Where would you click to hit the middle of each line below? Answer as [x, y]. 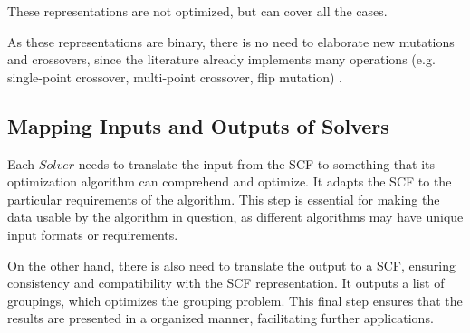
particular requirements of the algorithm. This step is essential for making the [224, 199]
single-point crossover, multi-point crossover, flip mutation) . [175, 76]
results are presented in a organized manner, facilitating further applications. [221, 318]
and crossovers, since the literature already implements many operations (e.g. [221, 59]
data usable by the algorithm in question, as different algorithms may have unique [235, 217]
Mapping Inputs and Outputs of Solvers [198, 125]
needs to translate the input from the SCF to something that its [257, 163]
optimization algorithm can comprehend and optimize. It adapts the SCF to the [230, 181]
